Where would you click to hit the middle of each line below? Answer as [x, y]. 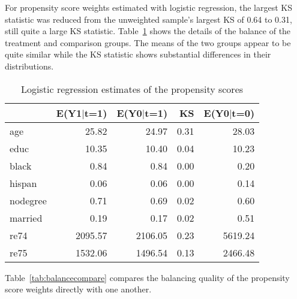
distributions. [29, 66]
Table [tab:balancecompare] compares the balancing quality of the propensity [147, 277]
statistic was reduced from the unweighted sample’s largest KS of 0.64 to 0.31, [148, 19]
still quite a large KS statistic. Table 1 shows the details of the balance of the [148, 31]
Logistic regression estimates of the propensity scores [132, 89]
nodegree [28, 200]
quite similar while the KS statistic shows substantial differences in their [138, 54]
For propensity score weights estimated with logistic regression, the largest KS [148, 7]
